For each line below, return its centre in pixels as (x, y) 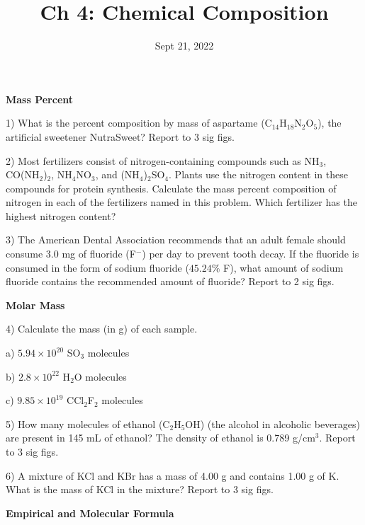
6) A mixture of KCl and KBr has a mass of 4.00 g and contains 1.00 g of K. (173, 475)
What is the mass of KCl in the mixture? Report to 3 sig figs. (140, 489)
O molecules (100, 376)
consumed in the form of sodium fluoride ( (97, 267)
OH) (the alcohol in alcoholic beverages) (273, 423)
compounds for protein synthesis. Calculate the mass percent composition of (171, 188)
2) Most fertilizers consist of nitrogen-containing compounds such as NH (163, 160)
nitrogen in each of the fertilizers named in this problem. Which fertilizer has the (181, 202)
